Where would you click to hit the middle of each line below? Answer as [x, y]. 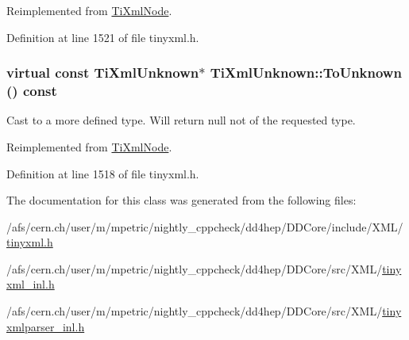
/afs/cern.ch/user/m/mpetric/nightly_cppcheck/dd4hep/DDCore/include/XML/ [205, 226]
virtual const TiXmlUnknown [103, 73]
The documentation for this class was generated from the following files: [181, 200]
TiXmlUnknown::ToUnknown [306, 73]
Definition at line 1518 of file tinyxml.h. [103, 173]
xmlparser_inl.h [46, 326]
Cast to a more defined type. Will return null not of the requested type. [181, 120]
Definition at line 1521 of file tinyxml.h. [103, 37]
